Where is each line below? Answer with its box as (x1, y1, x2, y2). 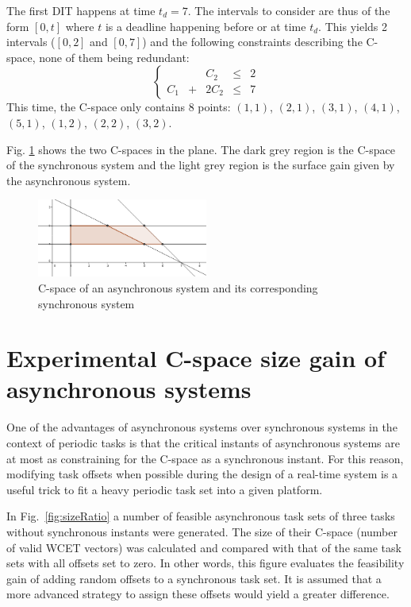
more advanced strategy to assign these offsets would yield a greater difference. (6, 586, 390, 602)
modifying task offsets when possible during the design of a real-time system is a (6, 466, 398, 482)
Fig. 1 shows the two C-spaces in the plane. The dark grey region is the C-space (6, 141, 395, 157)
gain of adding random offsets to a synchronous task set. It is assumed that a (6, 570, 382, 586)
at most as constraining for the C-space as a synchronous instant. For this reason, (6, 450, 404, 466)
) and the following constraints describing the (142, 33, 363, 50)
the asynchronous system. (6, 172, 131, 188)
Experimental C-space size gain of (6, 342, 386, 374)
